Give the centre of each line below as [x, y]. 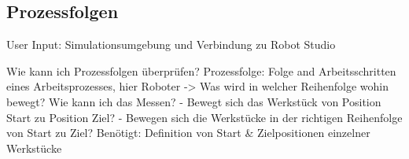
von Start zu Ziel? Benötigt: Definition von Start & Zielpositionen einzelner [188, 133]
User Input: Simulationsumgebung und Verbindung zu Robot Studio [171, 44]
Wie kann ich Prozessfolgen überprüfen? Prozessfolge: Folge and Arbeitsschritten [201, 70]
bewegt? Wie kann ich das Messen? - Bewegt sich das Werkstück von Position [194, 101]
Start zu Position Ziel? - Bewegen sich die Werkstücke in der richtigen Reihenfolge [204, 117]
